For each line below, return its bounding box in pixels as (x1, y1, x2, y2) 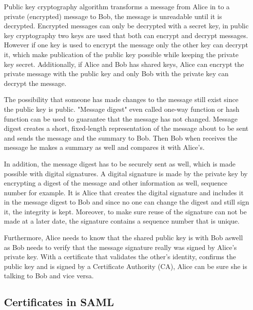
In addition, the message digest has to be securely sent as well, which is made (4, 158, 236, 168)
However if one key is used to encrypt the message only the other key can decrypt (4, 40, 248, 50)
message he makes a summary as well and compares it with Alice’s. (4, 142, 205, 152)
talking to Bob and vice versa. (4, 270, 94, 281)
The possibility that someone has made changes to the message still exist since (4, 94, 238, 104)
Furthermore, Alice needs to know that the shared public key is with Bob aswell (4, 232, 243, 243)
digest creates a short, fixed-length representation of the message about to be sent (4, 123, 249, 133)
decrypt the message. (4, 78, 67, 88)
